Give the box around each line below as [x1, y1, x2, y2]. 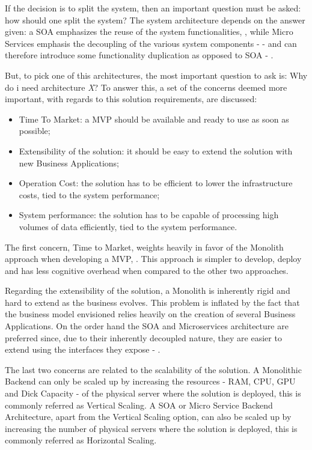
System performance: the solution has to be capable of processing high [19, 208, 279, 221]
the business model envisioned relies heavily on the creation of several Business [5, 308, 296, 320]
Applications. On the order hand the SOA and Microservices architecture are [5, 320, 289, 332]
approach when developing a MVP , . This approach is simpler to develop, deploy [5, 252, 302, 265]
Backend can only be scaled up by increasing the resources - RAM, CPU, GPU [5, 375, 296, 388]
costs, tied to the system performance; [19, 188, 160, 201]
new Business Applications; [19, 156, 119, 169]
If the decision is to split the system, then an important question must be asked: [5, 2, 301, 14]
